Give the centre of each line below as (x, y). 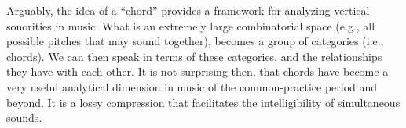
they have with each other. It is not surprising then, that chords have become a (198, 71)
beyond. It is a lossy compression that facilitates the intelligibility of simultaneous (203, 102)
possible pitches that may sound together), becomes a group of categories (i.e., (195, 41)
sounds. (24, 117)
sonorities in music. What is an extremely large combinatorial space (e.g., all (191, 25)
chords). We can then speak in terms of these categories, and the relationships (194, 56)
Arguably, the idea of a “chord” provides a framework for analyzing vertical (188, 10)
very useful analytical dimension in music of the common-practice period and (192, 86)
